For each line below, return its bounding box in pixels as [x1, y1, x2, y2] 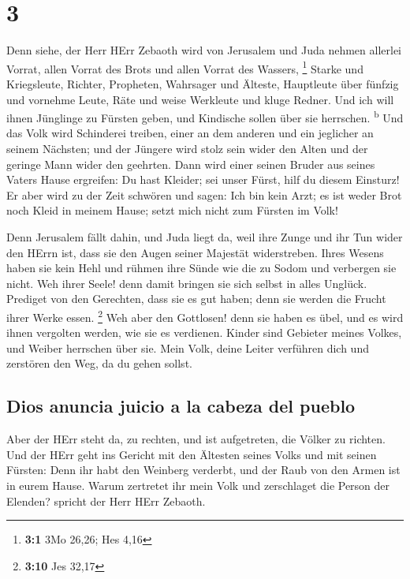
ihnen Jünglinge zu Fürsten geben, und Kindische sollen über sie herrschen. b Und [6, 107, 404, 125]
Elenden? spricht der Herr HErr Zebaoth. [6, 492, 206, 509]
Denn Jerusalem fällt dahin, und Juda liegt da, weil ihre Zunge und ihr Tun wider [6, 228, 403, 245]
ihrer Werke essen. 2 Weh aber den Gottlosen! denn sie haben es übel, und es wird [6, 306, 404, 325]
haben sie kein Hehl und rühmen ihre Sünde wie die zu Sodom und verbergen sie [6, 260, 397, 276]
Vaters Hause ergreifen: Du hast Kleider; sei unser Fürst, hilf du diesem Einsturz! [6, 171, 400, 188]
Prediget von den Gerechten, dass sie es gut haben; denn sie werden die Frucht [6, 290, 386, 307]
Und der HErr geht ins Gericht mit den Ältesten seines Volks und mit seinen [6, 446, 377, 462]
